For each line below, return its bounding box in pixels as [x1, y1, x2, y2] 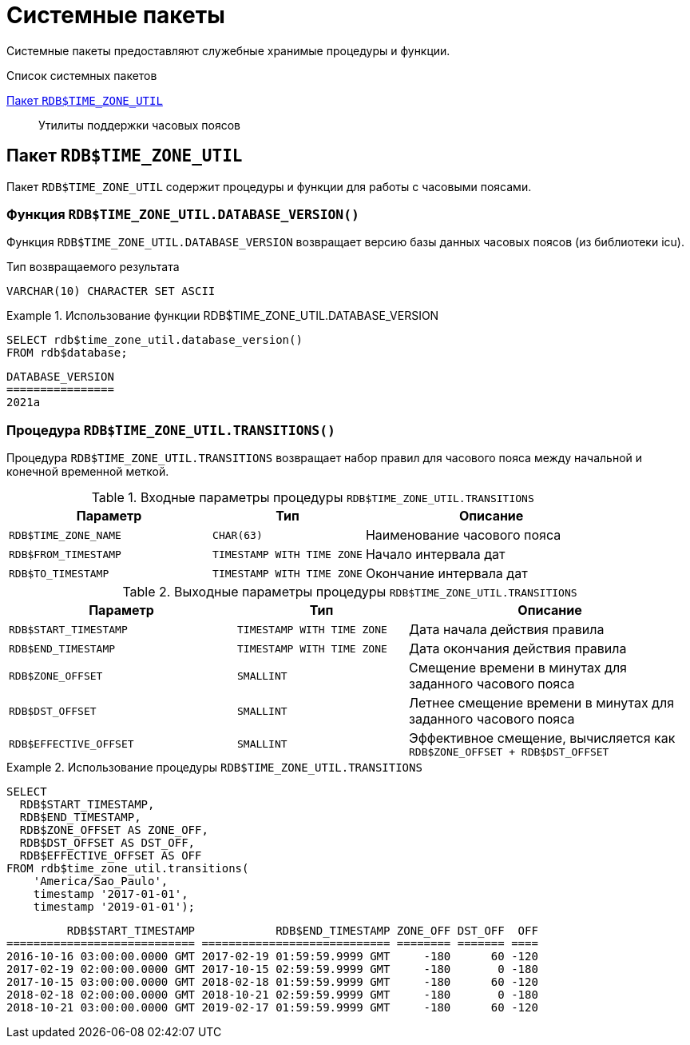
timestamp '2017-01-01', [33, 887, 188, 901]
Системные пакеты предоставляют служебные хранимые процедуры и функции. [6, 43, 450, 58]
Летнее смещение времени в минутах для [408, 695, 674, 712]
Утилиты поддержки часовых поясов [38, 118, 241, 132]
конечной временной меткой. [6, 465, 169, 479]
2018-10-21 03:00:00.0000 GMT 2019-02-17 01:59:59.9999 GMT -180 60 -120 [6, 1001, 538, 1015]
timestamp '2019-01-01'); [33, 900, 196, 914]
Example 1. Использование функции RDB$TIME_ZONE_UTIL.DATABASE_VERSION [6, 309, 439, 323]
